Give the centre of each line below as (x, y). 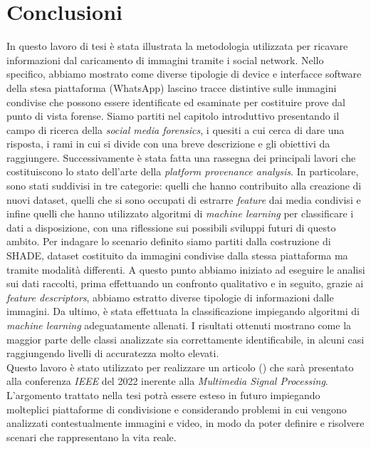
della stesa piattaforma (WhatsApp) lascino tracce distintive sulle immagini (172, 87)
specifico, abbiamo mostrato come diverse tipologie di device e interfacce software (184, 74)
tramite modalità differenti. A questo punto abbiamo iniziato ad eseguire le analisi (186, 269)
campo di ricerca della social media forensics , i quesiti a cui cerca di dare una (176, 129)
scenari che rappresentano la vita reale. (92, 437)
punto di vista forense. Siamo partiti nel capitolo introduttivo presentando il (173, 116)
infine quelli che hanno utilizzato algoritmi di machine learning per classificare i (180, 213)
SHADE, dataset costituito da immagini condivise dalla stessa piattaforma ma (177, 256)
